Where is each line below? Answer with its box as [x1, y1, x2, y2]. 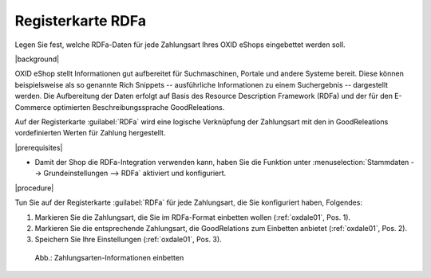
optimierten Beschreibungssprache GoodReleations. [53, 102, 225, 112]
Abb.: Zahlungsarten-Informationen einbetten [34, 253, 184, 262]
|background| [14, 54, 60, 64]
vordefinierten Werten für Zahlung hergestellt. [14, 128, 166, 138]
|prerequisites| [14, 143, 63, 152]
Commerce [14, 102, 52, 112]
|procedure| [14, 183, 54, 193]
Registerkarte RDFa [14, 12, 147, 29]
